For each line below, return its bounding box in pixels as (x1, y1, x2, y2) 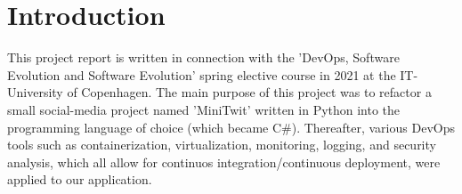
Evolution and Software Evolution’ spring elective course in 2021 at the (7, 65, 396, 84)
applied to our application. (7, 170, 152, 189)
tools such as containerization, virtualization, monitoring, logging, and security (7, 135, 436, 154)
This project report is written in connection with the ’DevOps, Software (7, 48, 400, 67)
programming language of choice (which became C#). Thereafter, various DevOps (7, 117, 455, 136)
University (7, 83, 63, 101)
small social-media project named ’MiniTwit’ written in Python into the (7, 100, 401, 118)
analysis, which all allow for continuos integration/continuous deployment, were (7, 152, 441, 171)
